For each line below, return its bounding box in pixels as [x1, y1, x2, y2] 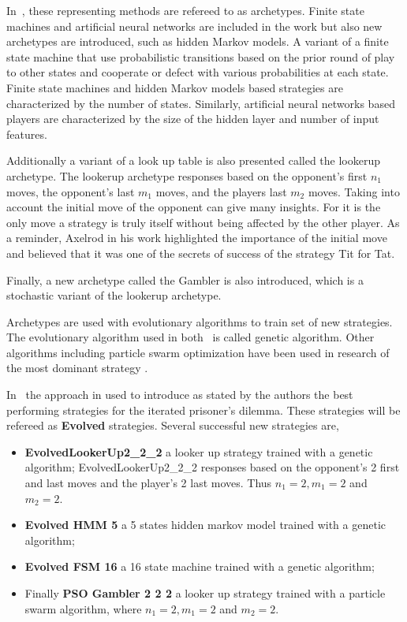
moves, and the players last [155, 183, 287, 199]
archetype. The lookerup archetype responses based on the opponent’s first [6, 167, 368, 184]
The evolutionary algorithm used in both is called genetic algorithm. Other [6, 329, 375, 345]
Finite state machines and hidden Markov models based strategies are [6, 79, 343, 95]
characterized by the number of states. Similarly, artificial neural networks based [6, 95, 395, 111]
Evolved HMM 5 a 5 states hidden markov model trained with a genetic [24, 516, 386, 533]
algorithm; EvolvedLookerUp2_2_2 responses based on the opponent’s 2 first [24, 459, 400, 475]
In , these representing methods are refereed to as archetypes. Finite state [6, 2, 364, 18]
